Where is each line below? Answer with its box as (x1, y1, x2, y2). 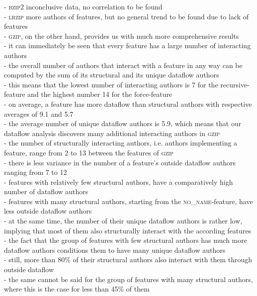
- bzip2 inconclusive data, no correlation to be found (4, 1, 163, 11)
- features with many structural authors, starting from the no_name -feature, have (4, 196, 253, 206)
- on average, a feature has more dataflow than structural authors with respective (4, 98, 252, 109)
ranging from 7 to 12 (4, 167, 67, 177)
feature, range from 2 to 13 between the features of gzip (4, 147, 173, 157)
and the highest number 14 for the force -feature (27, 89, 172, 99)
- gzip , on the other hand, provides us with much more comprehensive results (4, 30, 239, 41)
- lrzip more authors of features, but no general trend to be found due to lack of (4, 11, 249, 21)
